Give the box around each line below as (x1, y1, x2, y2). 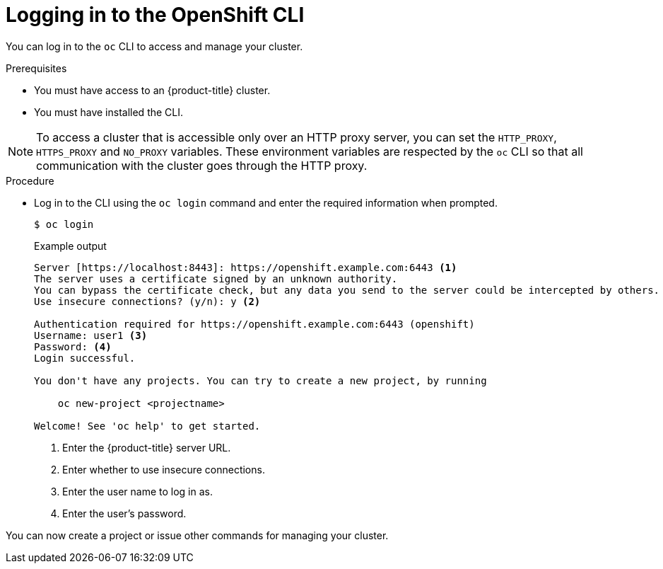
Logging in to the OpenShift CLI (6, 3, 305, 27)
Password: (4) (34, 340, 112, 352)
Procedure (6, 174, 54, 187)
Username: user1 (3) (34, 329, 148, 341)
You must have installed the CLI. (34, 105, 184, 118)
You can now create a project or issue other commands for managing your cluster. (6, 529, 389, 541)
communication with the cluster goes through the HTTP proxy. (36, 158, 368, 173)
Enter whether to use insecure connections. (62, 463, 265, 476)
